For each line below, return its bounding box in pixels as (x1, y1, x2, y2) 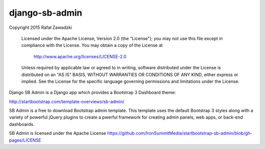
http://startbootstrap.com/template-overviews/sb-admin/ (9, 99, 125, 104)
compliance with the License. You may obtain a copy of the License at (21, 42, 163, 49)
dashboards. (9, 121, 35, 127)
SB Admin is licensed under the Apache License (9, 130, 106, 136)
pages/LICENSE (9, 137, 42, 143)
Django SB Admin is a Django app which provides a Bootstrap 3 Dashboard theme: (9, 90, 176, 96)
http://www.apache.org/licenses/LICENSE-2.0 (33, 53, 127, 59)
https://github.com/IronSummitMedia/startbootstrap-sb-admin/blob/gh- (107, 130, 253, 136)
